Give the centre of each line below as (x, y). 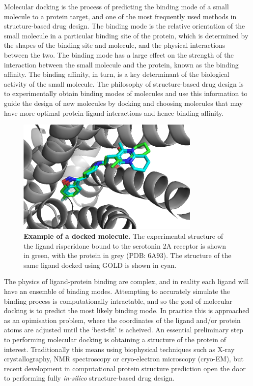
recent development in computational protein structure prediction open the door (125, 368)
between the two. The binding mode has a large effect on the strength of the (119, 54)
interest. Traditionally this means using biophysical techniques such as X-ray (119, 349)
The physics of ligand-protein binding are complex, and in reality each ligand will (126, 281)
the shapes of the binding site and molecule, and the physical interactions (115, 45)
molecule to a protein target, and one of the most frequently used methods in (120, 16)
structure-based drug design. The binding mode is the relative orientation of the (125, 26)
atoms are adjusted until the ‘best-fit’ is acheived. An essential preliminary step (124, 330)
